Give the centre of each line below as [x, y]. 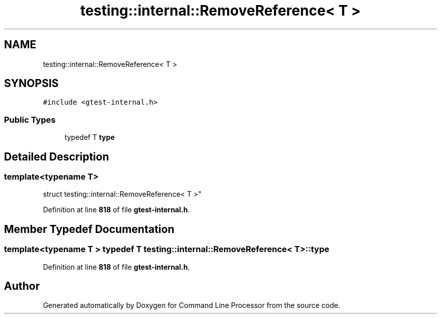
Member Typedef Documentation [89, 229]
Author [22, 286]
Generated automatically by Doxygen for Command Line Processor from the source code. [192, 305]
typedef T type [90, 137]
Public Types [30, 120]
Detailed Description [57, 156]
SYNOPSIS [31, 84]
